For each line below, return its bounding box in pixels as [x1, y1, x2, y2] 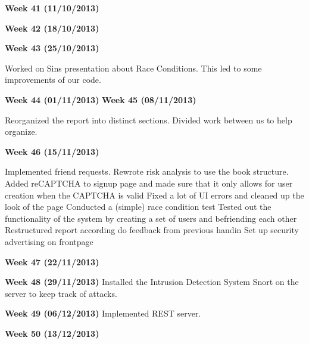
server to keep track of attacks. [5, 287, 117, 299]
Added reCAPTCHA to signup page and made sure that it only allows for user [5, 176, 293, 189]
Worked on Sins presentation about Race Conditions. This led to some [5, 61, 262, 74]
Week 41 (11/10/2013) [5, 2, 99, 14]
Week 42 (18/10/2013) [5, 21, 99, 34]
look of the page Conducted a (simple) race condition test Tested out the [5, 200, 271, 213]
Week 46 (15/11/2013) [5, 145, 99, 157]
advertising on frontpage [5, 235, 93, 247]
